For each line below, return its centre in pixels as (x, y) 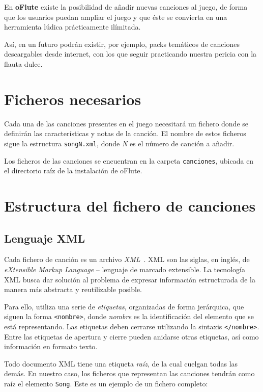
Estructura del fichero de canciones (130, 205)
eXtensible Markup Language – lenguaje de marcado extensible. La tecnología (125, 269)
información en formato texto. (51, 346)
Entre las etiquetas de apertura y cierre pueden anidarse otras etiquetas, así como (131, 336)
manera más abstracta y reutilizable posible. (73, 289)
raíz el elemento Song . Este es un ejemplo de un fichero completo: (106, 384)
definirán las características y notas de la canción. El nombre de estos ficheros (125, 133)
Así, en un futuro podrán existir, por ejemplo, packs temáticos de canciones (122, 44)
